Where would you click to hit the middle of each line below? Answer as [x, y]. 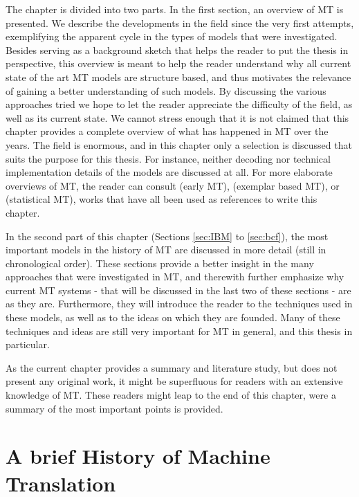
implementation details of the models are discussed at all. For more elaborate [169, 172]
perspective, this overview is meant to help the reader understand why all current [178, 63]
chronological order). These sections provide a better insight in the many [160, 263]
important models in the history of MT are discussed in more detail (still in [166, 250]
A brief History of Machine [138, 456]
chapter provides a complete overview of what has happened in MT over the [167, 131]
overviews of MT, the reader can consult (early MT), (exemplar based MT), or [173, 185]
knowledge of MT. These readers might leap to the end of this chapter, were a [171, 395]
